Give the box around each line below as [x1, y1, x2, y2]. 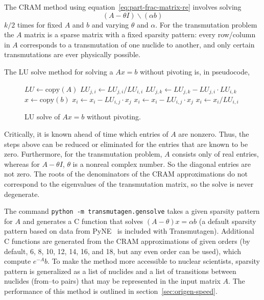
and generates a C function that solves [22, 215, 143, 226]
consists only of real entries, [172, 148, 259, 159]
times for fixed [17, 19, 62, 30]
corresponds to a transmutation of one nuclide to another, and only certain [20, 39, 255, 49]
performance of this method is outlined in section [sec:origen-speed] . [4, 286, 218, 296]
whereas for [4, 158, 40, 169]
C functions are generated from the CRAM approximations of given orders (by [4, 236, 250, 246]
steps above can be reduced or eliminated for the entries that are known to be [4, 138, 248, 149]
